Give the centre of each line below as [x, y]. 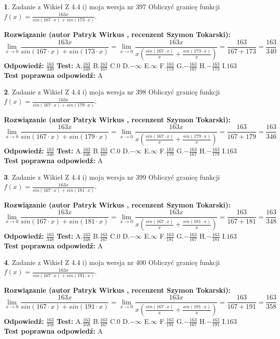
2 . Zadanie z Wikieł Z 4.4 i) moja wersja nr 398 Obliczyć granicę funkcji [112, 91]
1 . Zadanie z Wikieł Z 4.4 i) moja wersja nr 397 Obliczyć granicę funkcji [112, 6]
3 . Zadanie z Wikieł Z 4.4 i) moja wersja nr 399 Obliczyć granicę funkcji [112, 177]
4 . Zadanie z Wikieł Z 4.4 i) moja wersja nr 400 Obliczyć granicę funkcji [112, 262]
